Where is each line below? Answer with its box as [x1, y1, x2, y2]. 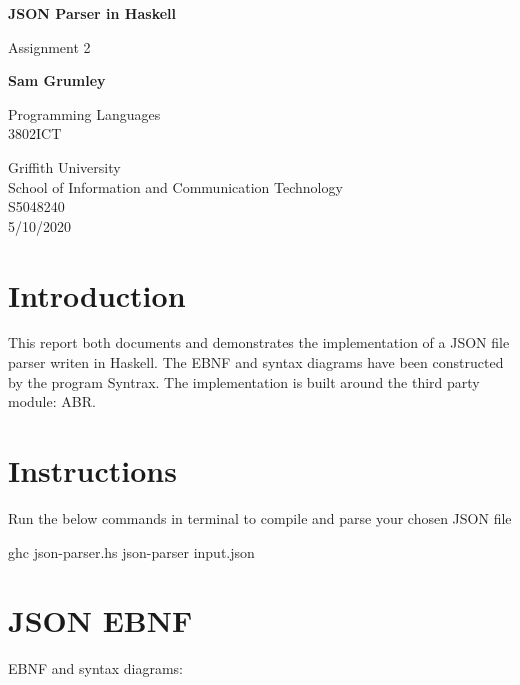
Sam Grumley [8, 70, 106, 91]
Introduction [8, 274, 186, 315]
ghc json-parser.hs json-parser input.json [8, 541, 255, 562]
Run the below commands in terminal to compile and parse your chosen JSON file [8, 507, 512, 528]
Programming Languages [8, 103, 161, 124]
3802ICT [8, 123, 62, 144]
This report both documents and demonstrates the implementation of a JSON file [8, 332, 510, 353]
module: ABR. [8, 391, 96, 412]
